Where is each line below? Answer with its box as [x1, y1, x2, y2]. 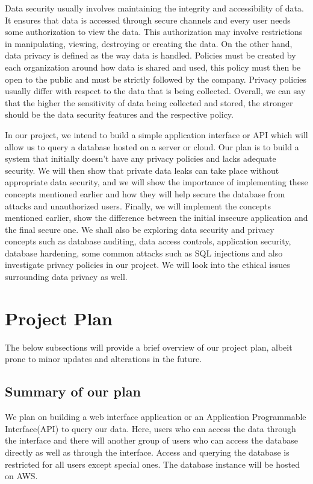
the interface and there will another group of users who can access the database [5, 434, 299, 447]
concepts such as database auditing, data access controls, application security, [5, 235, 291, 247]
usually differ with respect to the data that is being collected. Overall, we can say [5, 84, 306, 97]
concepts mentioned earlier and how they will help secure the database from [5, 187, 285, 200]
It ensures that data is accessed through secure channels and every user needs [5, 13, 291, 26]
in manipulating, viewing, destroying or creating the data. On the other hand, [5, 37, 293, 49]
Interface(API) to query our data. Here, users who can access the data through [5, 422, 296, 435]
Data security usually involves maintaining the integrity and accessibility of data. [5, 2, 304, 14]
